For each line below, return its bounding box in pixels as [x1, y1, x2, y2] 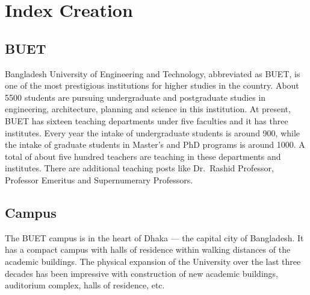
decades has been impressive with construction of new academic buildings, [5, 267, 278, 279]
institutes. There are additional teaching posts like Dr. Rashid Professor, [5, 162, 274, 174]
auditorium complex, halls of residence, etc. [5, 279, 165, 291]
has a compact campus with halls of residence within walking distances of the [5, 243, 291, 256]
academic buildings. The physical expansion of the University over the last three [5, 255, 301, 267]
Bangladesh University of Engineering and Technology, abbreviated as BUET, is [5, 67, 300, 80]
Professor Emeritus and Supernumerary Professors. [5, 173, 193, 186]
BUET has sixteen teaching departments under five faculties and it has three [5, 114, 288, 127]
